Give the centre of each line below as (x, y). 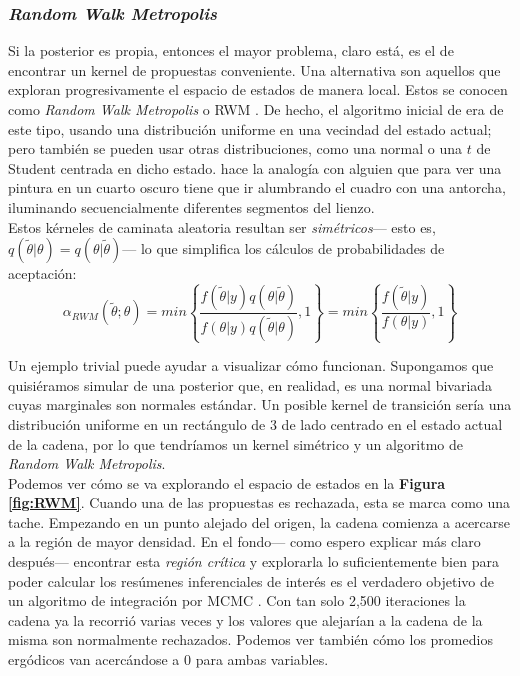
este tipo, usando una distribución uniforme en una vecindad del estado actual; (250, 128)
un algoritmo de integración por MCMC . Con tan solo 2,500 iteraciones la (237, 600)
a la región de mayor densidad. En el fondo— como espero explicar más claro (244, 541)
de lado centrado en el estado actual (392, 423)
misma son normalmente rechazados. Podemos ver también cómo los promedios (250, 639)
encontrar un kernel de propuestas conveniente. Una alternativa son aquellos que (254, 69)
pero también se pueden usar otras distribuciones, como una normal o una (235, 148)
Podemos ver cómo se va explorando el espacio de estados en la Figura (227, 482)
